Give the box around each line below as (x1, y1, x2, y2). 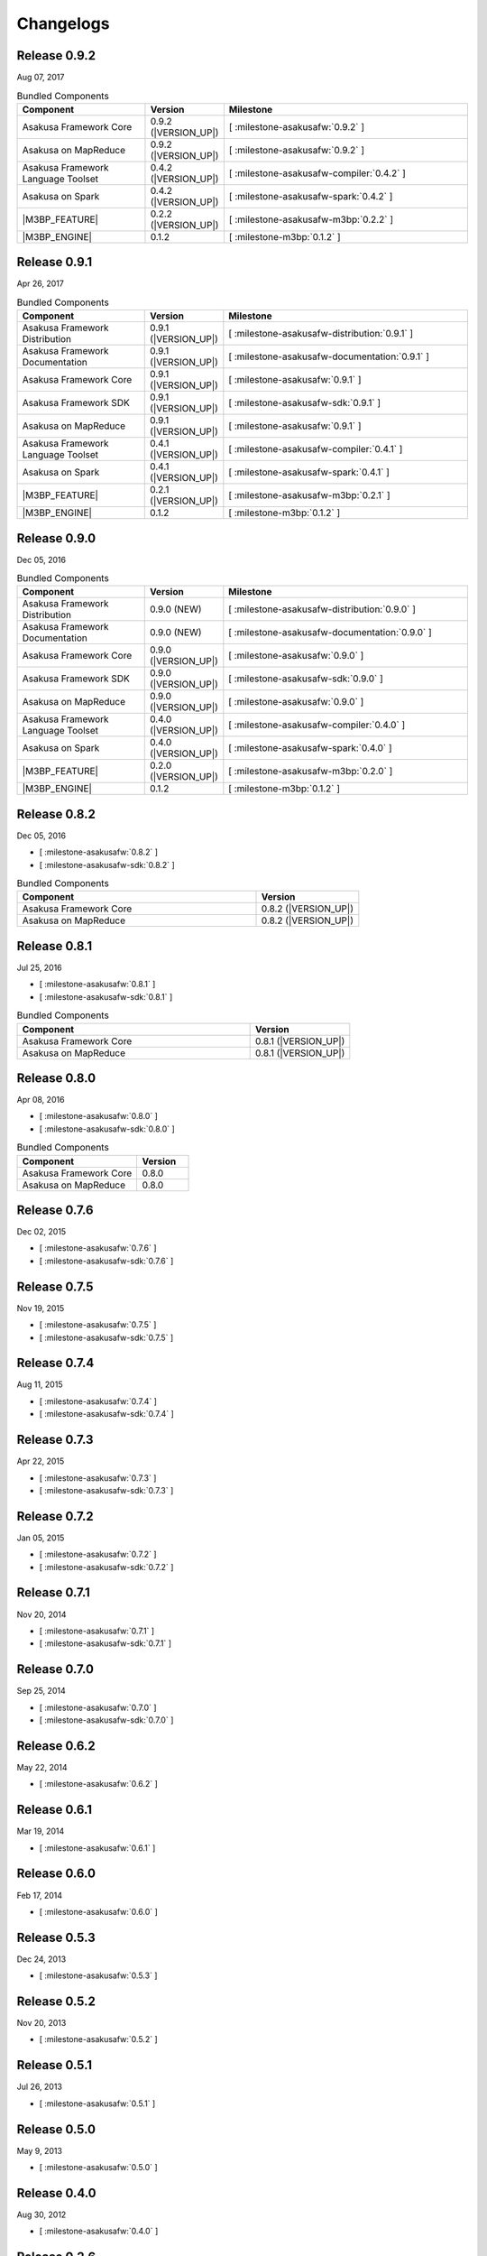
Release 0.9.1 (16, 254, 93, 270)
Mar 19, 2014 (16, 1826, 65, 1836)
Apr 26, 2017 (16, 278, 65, 289)
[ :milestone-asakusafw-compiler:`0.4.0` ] (228, 718, 406, 731)
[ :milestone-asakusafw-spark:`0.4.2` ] (228, 190, 393, 202)
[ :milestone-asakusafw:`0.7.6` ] (39, 1243, 157, 1253)
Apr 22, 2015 (16, 1456, 65, 1466)
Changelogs (16, 14, 110, 33)
